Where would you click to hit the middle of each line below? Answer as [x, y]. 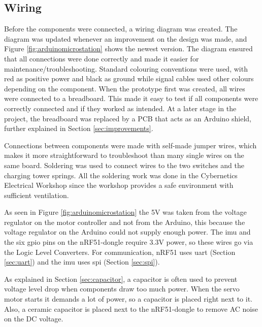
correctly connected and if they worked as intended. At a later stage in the [120, 108]
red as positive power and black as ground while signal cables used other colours [129, 78]
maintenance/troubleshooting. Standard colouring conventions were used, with [126, 68]
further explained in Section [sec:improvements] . [79, 128]
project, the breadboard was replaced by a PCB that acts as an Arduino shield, [128, 118]
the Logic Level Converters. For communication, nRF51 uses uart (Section [120, 252]
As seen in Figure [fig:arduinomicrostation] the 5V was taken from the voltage [125, 212]
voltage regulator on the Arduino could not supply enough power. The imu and [127, 232]
